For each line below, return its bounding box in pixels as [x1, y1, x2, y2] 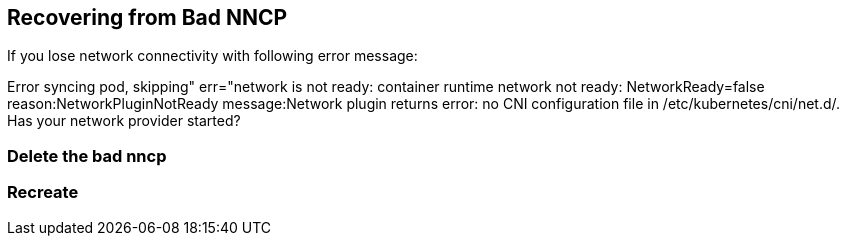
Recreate [7, 182, 79, 203]
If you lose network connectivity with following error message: [7, 47, 418, 65]
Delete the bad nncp [7, 145, 167, 166]
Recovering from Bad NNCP [7, 5, 288, 30]
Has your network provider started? [7, 112, 241, 130]
